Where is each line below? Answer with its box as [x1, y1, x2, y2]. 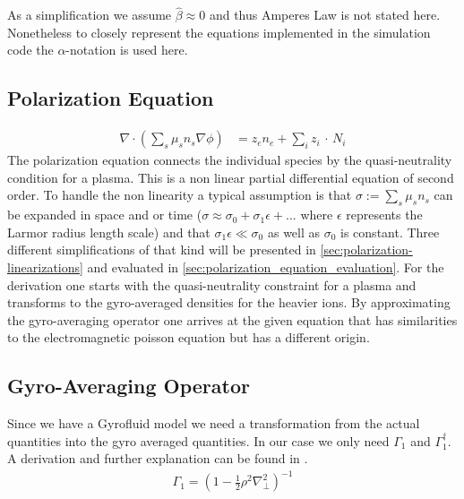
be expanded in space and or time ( [7, 205, 202, 224]
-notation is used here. [65, 40, 188, 59]
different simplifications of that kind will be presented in [7, 240, 316, 259]
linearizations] [7, 258, 83, 276]
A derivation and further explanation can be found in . [7, 449, 308, 468]
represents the [346, 205, 423, 224]
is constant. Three [340, 222, 440, 241]
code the [7, 40, 54, 59]
